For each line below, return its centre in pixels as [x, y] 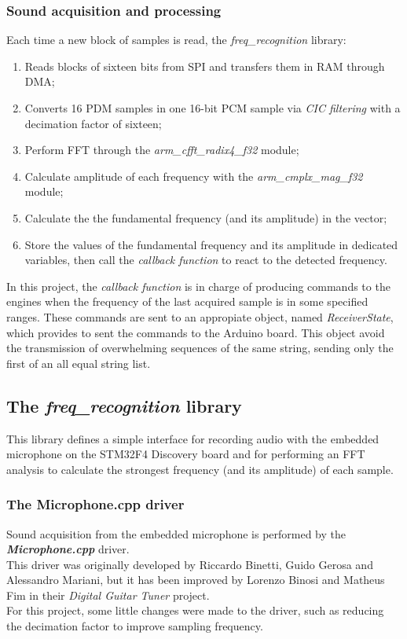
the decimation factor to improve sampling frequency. [135, 626]
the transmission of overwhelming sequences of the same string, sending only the [200, 348]
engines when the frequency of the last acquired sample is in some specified [187, 301]
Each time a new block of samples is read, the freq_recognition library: [176, 40]
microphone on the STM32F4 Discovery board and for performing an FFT [186, 454]
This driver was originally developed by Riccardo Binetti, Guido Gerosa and [190, 564]
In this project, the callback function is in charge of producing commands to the [198, 286]
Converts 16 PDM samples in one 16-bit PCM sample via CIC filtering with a [213, 108]
